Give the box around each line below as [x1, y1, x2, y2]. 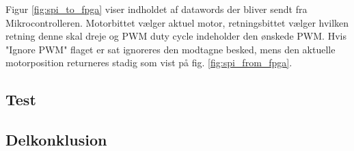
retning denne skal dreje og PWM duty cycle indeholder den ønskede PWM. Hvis [5, 29, 346, 43]
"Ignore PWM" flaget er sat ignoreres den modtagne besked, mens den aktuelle [5, 42, 336, 56]
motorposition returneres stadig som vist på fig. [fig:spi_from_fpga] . [5, 55, 292, 70]
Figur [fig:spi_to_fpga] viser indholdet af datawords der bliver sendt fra [5, 2, 308, 16]
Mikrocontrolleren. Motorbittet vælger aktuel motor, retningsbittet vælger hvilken [5, 15, 349, 29]
